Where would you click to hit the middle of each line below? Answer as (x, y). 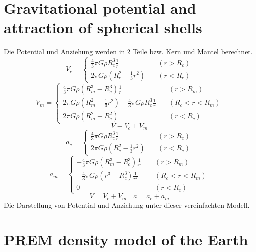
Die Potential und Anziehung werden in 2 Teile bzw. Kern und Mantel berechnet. (128, 52)
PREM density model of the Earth (126, 239)
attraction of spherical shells (103, 28)
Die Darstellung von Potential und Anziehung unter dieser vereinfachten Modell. (127, 204)
